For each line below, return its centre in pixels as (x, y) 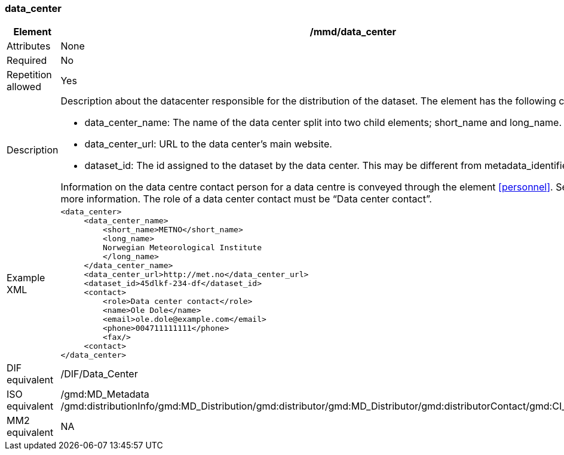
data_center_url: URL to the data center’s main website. (208, 144)
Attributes (29, 46)
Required (27, 61)
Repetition (29, 75)
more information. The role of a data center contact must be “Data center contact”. (246, 199)
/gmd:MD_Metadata (105, 394)
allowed (24, 87)
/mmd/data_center (353, 32)
